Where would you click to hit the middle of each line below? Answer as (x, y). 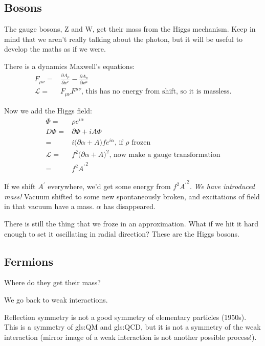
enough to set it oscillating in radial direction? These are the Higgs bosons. (122, 233)
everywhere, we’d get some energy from (109, 186)
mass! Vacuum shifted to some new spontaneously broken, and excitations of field (132, 196)
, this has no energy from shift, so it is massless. (157, 92)
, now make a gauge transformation (165, 155)
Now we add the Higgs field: (48, 110)
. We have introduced (222, 186)
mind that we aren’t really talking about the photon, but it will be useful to (124, 39)
